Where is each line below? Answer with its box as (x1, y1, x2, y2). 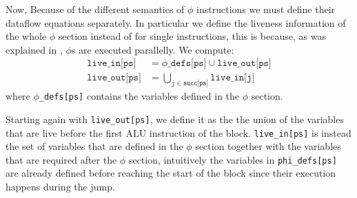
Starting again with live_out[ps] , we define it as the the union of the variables (6, 111, 344, 126)
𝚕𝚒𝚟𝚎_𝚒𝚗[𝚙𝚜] (87, 58, 136, 69)
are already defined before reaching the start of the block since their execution (6, 166, 336, 180)
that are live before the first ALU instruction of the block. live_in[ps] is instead (6, 125, 351, 140)
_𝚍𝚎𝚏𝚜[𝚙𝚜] (167, 58, 207, 69)
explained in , (6, 42, 63, 56)
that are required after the (6, 152, 117, 166)
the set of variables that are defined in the (6, 139, 183, 153)
